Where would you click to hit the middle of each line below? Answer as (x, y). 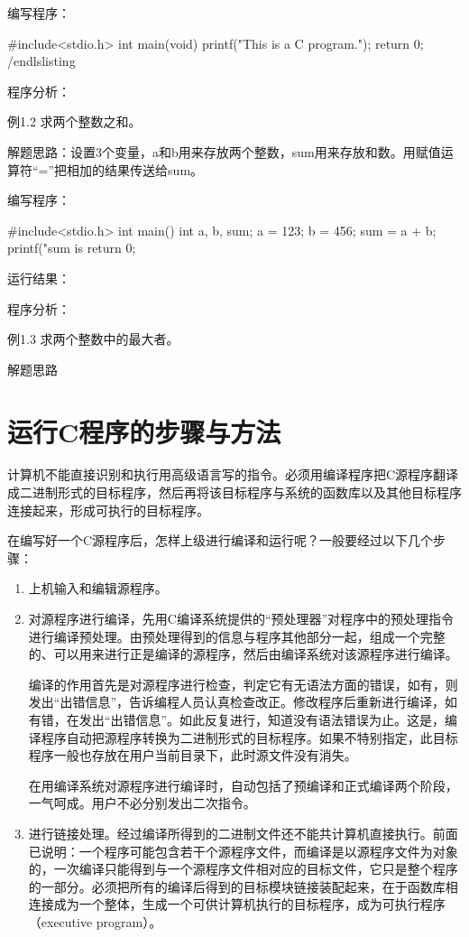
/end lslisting (41, 61)
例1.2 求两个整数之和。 (74, 121)
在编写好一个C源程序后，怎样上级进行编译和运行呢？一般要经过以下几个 (221, 540)
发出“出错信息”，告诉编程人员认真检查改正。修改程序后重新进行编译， (237, 702)
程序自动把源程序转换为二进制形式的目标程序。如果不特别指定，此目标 (249, 737)
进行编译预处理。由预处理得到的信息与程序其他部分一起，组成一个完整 (237, 636)
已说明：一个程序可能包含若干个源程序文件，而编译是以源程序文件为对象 (243, 851)
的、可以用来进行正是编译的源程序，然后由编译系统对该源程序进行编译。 (243, 654)
